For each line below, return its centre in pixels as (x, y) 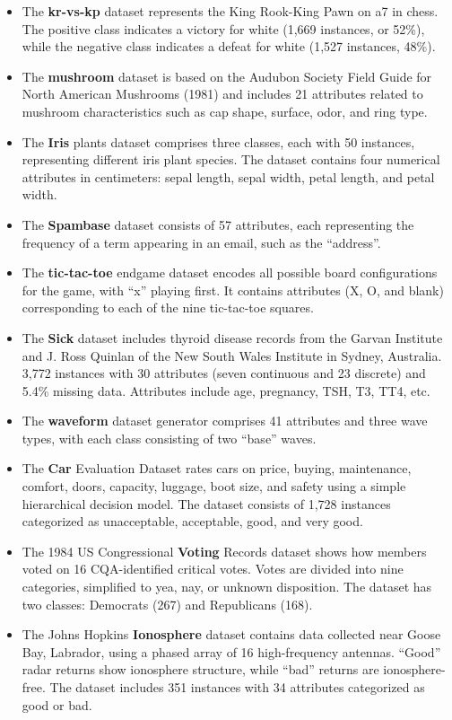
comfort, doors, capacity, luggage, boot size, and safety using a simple (214, 486)
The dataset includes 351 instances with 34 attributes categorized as (237, 687)
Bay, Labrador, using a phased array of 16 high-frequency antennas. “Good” (231, 651)
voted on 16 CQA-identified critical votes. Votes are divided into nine (213, 569)
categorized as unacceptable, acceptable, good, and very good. (192, 521)
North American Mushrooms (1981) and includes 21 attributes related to (222, 94)
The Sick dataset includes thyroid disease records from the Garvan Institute (232, 337)
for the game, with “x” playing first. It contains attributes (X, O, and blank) (233, 290)
